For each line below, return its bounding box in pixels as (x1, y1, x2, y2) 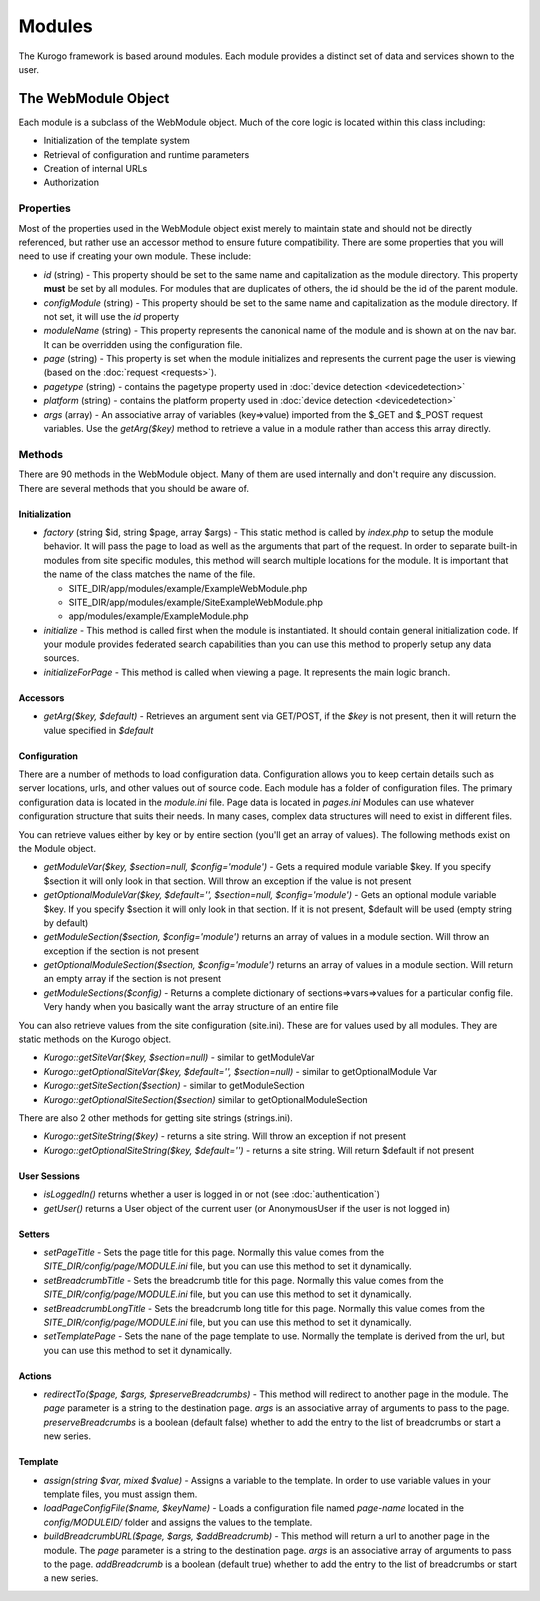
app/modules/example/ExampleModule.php (68, 610, 249, 622)
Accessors (18, 691, 65, 704)
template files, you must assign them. (43, 1488, 198, 1500)
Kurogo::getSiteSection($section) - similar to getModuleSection (43, 1080, 305, 1092)
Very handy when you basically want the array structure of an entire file (43, 1001, 339, 1013)
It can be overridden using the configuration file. (43, 338, 243, 350)
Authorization (43, 176, 100, 189)
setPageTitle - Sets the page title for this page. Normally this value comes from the (43, 1246, 385, 1258)
